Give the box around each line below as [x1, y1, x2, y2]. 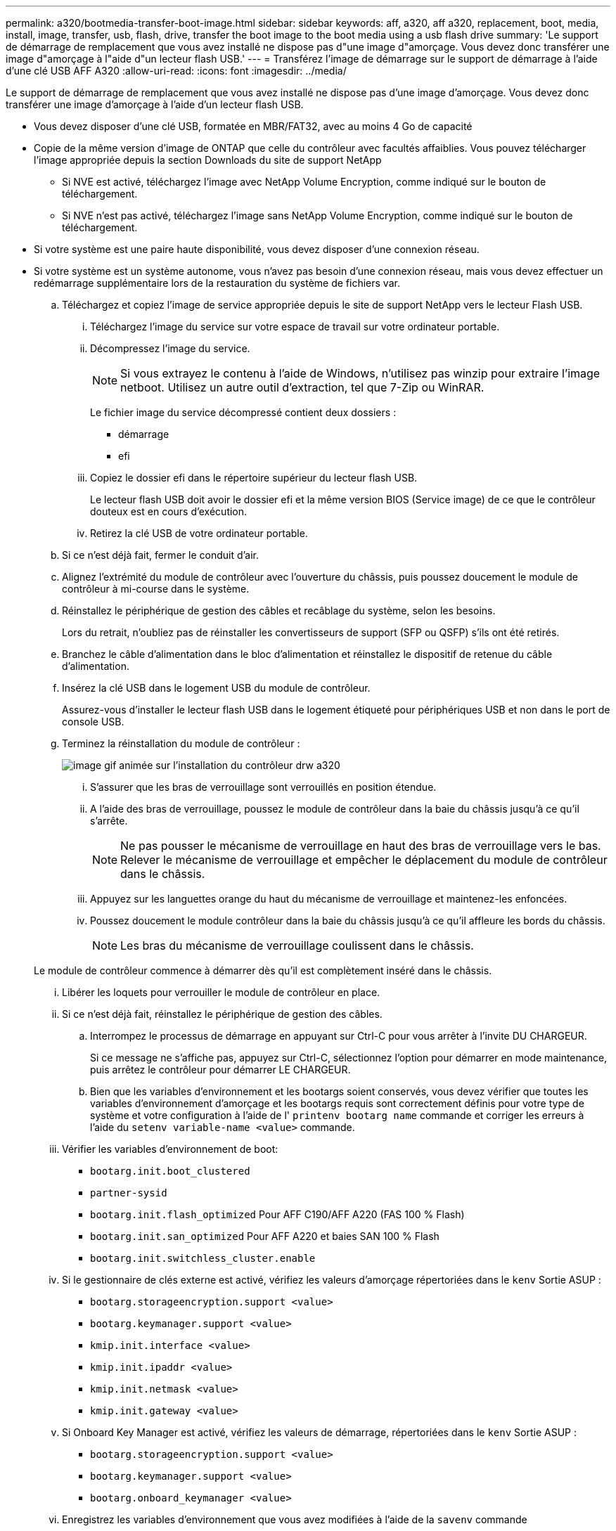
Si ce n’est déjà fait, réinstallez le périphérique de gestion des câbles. [62, 1008, 383, 1020]
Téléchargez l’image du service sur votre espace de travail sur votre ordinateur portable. [90, 321, 500, 332]
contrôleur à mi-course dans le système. [62, 583, 250, 595]
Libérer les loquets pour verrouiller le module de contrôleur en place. [62, 986, 380, 998]
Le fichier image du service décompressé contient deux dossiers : [90, 406, 397, 418]
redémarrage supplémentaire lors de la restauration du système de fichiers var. [34, 277, 400, 289]
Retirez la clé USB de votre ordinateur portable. [90, 527, 308, 539]
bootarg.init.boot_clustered [90, 1165, 250, 1177]
